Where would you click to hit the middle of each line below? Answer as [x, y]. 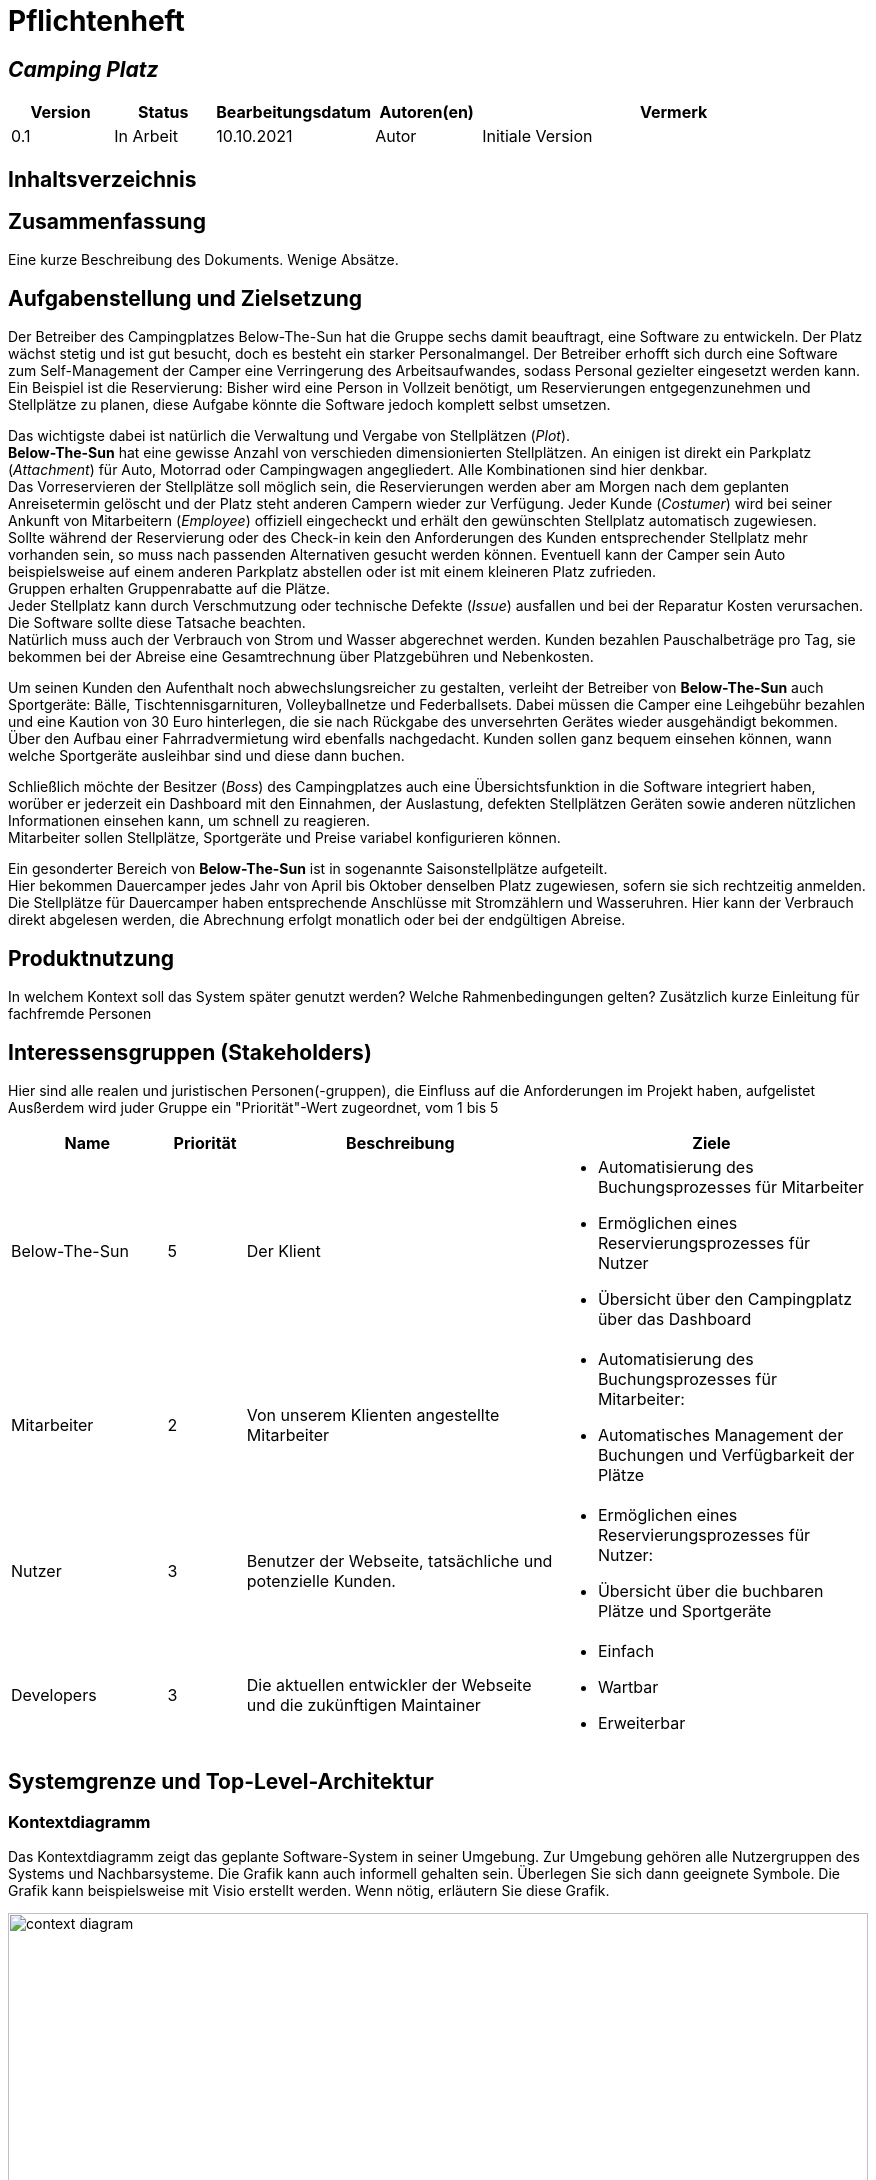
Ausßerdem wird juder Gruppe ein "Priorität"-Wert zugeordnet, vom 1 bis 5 [253, 1107]
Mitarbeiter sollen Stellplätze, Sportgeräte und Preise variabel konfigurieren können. [284, 838]
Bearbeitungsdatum [294, 112]
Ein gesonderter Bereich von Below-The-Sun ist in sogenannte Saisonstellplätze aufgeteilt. [308, 869]
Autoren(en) [426, 112]
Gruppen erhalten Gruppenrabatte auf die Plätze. [169, 589]
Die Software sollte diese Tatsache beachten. [157, 623]
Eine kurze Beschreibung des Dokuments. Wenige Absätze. [203, 260]
